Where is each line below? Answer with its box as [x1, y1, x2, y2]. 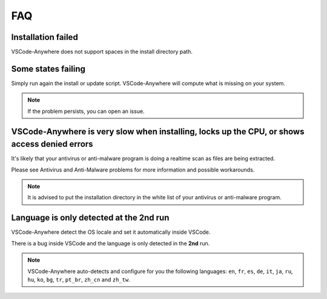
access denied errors [11, 139, 93, 149]
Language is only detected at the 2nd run [11, 213, 170, 223]
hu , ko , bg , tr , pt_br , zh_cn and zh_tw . [27, 275, 130, 283]
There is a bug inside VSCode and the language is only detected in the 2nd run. [11, 239, 210, 247]
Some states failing [11, 63, 86, 74]
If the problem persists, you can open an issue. [27, 108, 145, 115]
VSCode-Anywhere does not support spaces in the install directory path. [11, 48, 193, 56]
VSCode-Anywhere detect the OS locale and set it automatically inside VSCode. [11, 228, 211, 236]
